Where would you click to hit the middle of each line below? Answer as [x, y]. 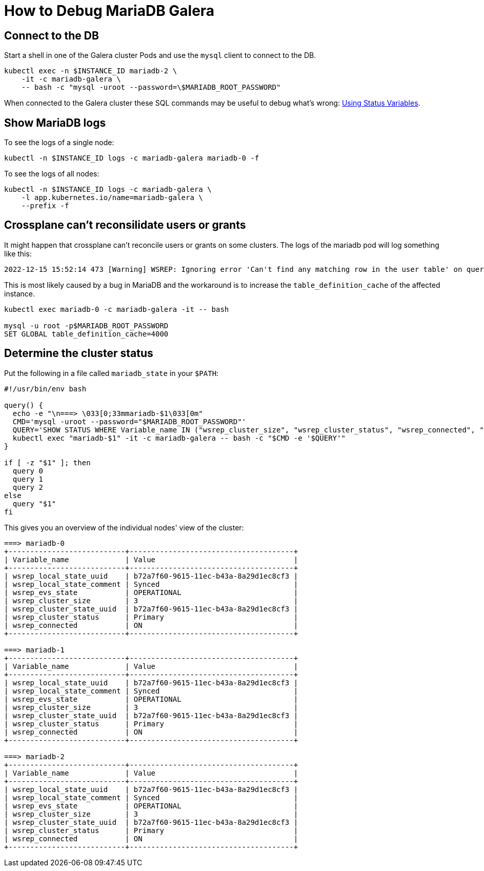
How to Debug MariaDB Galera [109, 11]
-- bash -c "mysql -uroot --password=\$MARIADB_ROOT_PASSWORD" [151, 87]
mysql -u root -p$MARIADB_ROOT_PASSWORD [86, 325]
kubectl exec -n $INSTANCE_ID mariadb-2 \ [91, 71]
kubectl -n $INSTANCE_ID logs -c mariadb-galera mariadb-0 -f [132, 158]
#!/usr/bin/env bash [45, 389]
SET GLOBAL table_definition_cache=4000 [86, 334]
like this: [18, 253]
